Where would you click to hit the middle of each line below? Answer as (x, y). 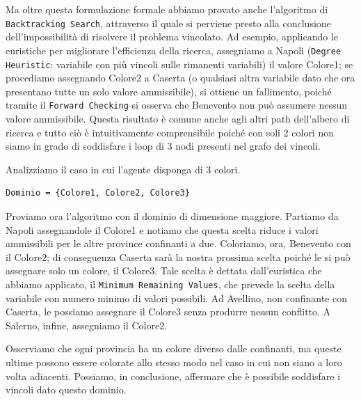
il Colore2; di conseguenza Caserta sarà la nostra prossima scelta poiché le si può (178, 257)
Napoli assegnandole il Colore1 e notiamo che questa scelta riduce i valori (162, 229)
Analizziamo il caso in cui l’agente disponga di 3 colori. (123, 169)
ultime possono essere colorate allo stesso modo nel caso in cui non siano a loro (174, 362)
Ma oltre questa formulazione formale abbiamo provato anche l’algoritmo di (167, 9)
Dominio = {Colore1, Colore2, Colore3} (98, 193)
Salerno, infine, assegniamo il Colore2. (87, 325)
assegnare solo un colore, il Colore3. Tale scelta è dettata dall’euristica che (164, 270)
